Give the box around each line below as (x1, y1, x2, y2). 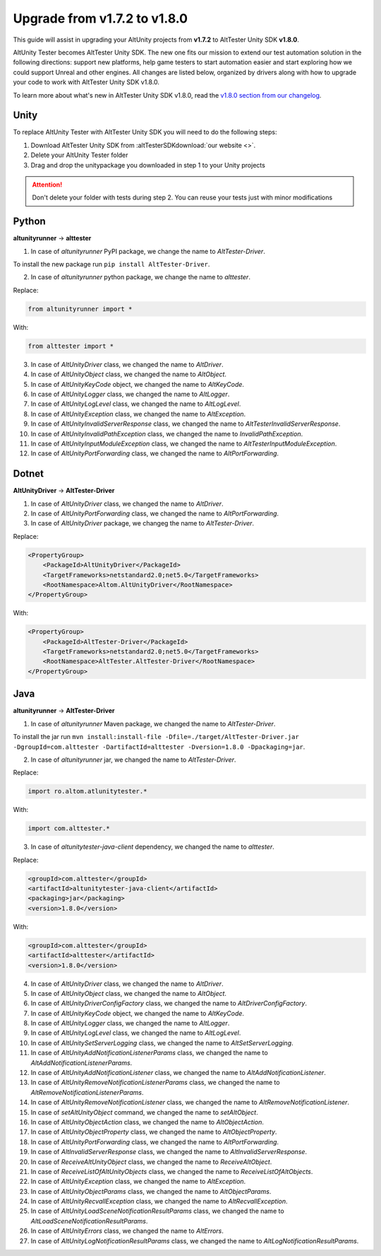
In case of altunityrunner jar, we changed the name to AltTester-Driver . (30, 755, 236, 764)
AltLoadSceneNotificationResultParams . (30, 1216, 148, 1225)
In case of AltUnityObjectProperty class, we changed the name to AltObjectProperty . (30, 1128, 277, 1136)
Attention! (32, 180, 63, 189)
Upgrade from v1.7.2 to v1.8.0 (13, 11, 188, 26)
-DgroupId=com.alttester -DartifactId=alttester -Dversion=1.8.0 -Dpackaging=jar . (13, 743, 306, 751)
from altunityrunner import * (28, 305, 133, 313)
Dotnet (13, 467, 44, 480)
